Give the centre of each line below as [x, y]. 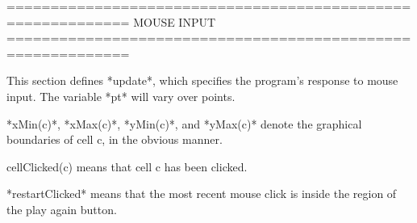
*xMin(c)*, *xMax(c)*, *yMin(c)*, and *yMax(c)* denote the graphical [184, 123]
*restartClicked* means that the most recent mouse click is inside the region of [202, 194]
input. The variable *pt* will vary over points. [121, 96]
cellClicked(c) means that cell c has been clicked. [127, 166]
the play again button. [62, 209]
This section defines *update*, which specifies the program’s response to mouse [202, 80]
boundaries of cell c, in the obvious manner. [115, 139]
